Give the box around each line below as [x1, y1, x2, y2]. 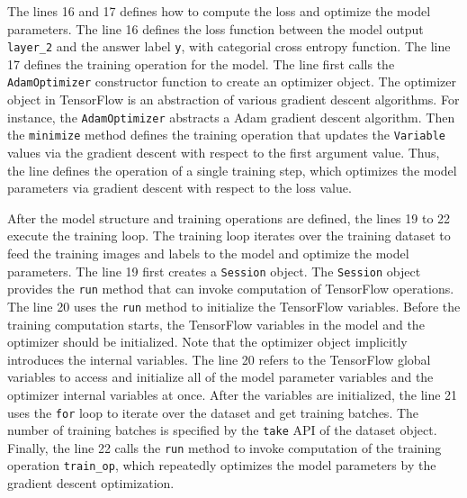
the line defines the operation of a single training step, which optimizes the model [7, 160, 457, 179]
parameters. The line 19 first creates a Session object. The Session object [7, 261, 421, 280]
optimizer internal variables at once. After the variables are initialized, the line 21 [7, 385, 458, 403]
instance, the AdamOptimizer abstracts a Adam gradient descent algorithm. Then [7, 107, 455, 126]
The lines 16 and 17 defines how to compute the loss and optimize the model [7, 2, 431, 20]
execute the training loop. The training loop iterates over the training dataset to [7, 226, 451, 245]
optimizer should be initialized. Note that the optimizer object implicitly [7, 332, 408, 351]
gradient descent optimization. [7, 474, 175, 493]
